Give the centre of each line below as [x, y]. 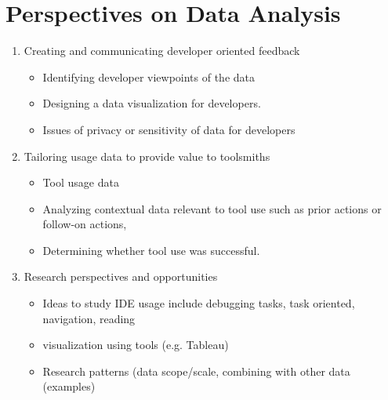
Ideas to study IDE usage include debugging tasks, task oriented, [199, 303]
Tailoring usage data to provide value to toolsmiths [147, 156]
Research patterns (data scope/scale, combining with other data [196, 371]
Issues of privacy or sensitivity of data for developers [169, 129]
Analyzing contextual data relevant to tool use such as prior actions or [212, 208]
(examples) [69, 386]
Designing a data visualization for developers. [152, 103]
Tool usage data [81, 182]
